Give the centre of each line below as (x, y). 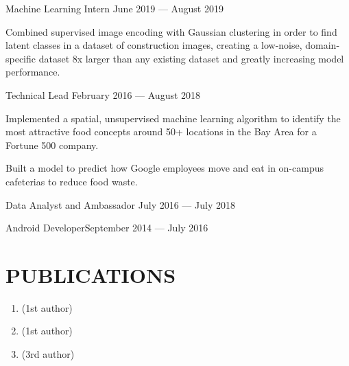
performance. (33, 72)
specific (21, 58)
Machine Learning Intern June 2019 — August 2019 (115, 8)
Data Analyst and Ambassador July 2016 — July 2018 (120, 204)
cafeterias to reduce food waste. (72, 181)
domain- (323, 45)
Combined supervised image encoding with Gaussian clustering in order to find (171, 31)
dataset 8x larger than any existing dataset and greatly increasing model (191, 58)
